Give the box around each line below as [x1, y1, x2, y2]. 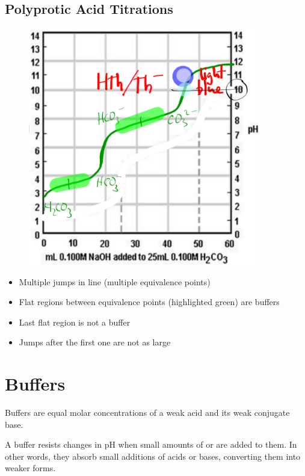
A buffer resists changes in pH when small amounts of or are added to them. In [5, 438, 297, 451]
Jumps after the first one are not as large [19, 336, 171, 348]
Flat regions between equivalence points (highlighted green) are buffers [19, 295, 280, 308]
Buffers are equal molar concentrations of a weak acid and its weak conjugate [5, 406, 290, 419]
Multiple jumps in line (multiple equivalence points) [19, 275, 211, 288]
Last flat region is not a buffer [19, 315, 131, 328]
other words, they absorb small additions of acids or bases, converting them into [5, 450, 301, 462]
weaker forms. [5, 462, 56, 474]
